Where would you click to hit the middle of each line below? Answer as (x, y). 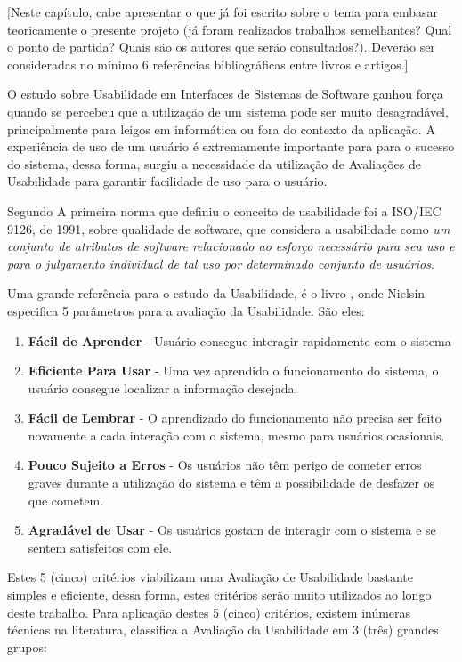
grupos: (27, 646)
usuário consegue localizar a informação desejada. (163, 388)
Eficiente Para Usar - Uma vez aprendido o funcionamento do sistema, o (233, 371)
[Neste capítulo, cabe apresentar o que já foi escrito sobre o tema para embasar (223, 12)
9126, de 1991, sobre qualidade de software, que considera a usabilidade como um (229, 228)
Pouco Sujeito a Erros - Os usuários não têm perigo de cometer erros (225, 465)
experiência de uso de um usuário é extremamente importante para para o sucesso (231, 146)
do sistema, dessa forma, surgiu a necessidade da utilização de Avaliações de (214, 163)
